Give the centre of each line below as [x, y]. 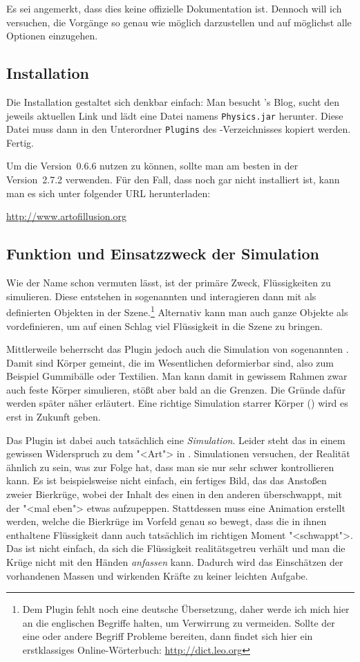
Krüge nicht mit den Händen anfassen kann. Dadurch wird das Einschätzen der [175, 562]
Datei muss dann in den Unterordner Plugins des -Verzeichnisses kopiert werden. [179, 129]
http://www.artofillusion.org [67, 216]
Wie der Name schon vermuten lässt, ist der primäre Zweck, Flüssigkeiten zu [169, 283]
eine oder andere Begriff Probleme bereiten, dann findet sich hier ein [168, 636]
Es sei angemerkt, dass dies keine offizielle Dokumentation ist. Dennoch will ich [174, 8]
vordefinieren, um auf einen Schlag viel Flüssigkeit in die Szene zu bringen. [164, 325]
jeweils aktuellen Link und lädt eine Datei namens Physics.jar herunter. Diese [175, 115]
